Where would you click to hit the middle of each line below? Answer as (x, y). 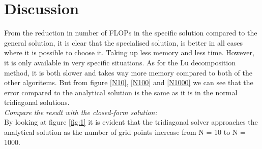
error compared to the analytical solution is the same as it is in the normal (121, 92)
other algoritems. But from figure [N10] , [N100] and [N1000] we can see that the (129, 82)
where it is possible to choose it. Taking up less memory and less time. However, (129, 52)
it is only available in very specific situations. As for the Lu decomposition (120, 62)
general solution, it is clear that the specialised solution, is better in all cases (123, 42)
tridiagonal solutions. (37, 102)
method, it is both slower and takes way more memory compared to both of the (128, 72)
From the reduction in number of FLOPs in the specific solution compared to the (131, 33)
